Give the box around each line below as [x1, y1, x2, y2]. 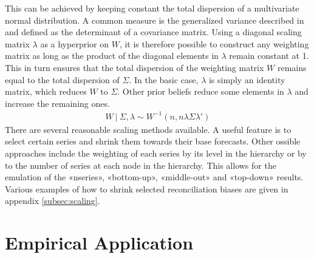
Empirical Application [5, 230, 194, 255]
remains [277, 61, 307, 73]
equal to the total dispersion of [5, 73, 120, 86]
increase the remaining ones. [5, 97, 110, 109]
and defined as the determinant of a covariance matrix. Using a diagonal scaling [5, 25, 302, 38]
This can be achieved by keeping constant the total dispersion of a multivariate [5, 2, 299, 14]
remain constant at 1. [229, 49, 309, 62]
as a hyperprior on [40, 37, 109, 50]
